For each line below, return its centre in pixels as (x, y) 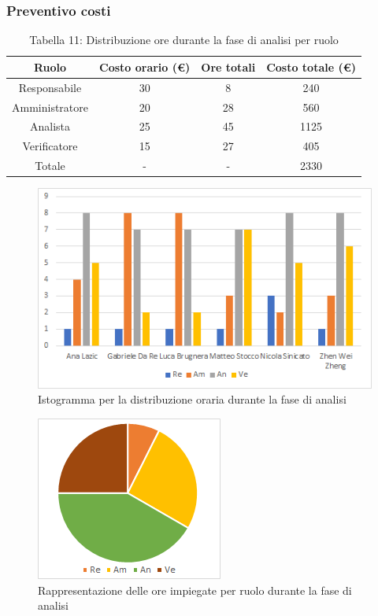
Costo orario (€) (145, 66)
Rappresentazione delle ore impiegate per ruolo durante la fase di (195, 590)
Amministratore (50, 107)
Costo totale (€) (311, 66)
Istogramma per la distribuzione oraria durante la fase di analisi (192, 399)
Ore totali (228, 66)
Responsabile (50, 87)
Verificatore (50, 146)
